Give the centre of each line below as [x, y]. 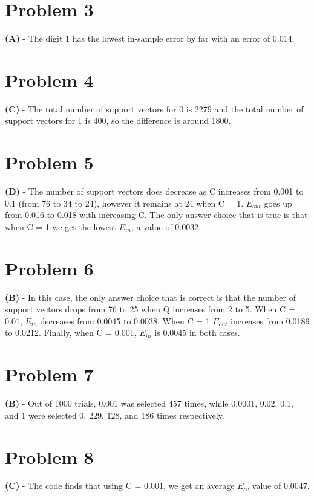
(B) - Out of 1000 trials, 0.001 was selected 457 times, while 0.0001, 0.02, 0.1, [149, 403]
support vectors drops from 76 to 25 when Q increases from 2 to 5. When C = [150, 309]
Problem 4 [49, 79]
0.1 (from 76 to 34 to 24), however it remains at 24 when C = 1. [124, 203]
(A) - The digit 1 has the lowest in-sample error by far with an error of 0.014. [150, 38]
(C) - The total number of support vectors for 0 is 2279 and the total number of [154, 108]
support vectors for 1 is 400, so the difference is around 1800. [118, 121]
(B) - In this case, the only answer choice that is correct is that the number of [150, 297]
